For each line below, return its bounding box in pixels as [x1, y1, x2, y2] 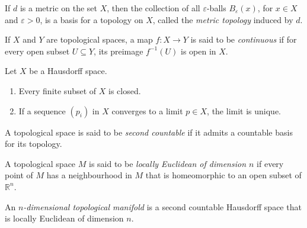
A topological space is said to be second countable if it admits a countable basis [5, 126, 293, 138]
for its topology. [5, 137, 62, 150]
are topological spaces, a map [46, 33, 153, 46]
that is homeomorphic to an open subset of [145, 169, 302, 181]
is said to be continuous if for [190, 33, 297, 46]
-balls [206, 2, 226, 14]
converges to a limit [111, 104, 183, 117]
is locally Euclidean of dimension [5, 212, 124, 224]
